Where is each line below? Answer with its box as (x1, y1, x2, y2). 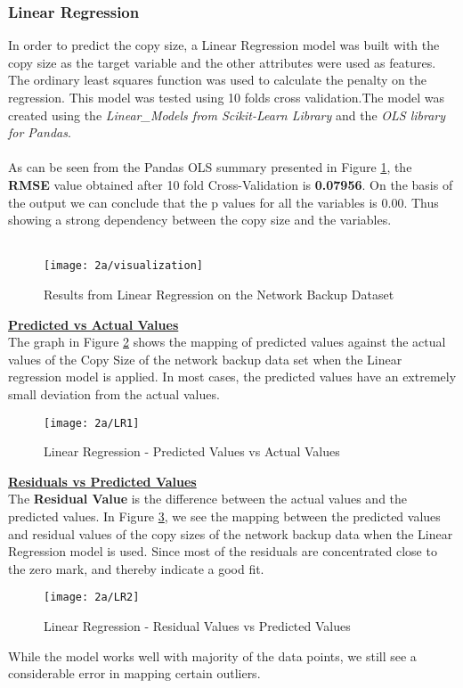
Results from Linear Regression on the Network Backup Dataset (44, 285, 394, 303)
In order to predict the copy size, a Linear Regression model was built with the (8, 36, 440, 54)
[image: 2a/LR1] (44, 416, 140, 430)
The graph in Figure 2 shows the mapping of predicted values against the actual (8, 332, 446, 351)
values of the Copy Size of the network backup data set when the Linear (8, 349, 402, 368)
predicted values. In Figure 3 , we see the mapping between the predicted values (8, 507, 441, 525)
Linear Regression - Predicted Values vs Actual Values (44, 442, 340, 461)
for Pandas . (8, 123, 71, 142)
